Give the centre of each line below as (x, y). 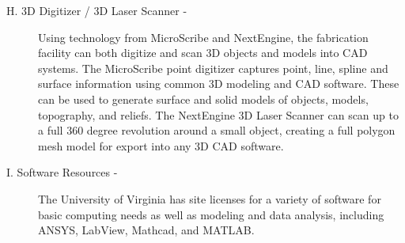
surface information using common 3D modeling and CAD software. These (219, 84)
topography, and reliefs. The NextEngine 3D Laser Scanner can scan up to (218, 114)
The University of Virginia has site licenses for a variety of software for (210, 198)
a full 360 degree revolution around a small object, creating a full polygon (217, 130)
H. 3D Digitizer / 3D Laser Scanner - (97, 10)
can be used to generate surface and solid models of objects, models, (203, 99)
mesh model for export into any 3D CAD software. (161, 145)
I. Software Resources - (62, 172)
